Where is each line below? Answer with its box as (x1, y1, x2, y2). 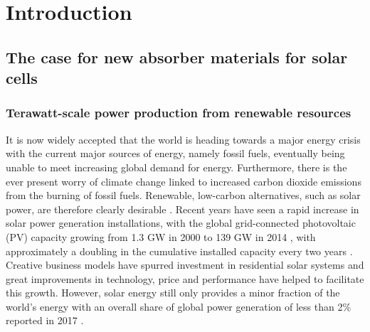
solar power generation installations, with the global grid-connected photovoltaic (6, 215, 356, 230)
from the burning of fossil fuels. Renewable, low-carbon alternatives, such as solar (6, 188, 361, 203)
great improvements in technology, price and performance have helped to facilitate (6, 271, 364, 286)
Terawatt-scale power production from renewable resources (6, 104, 351, 122)
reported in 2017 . (6, 313, 84, 328)
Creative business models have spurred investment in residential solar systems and (6, 257, 364, 272)
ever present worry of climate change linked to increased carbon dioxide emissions (6, 173, 361, 188)
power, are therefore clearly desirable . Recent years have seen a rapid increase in (6, 201, 359, 216)
